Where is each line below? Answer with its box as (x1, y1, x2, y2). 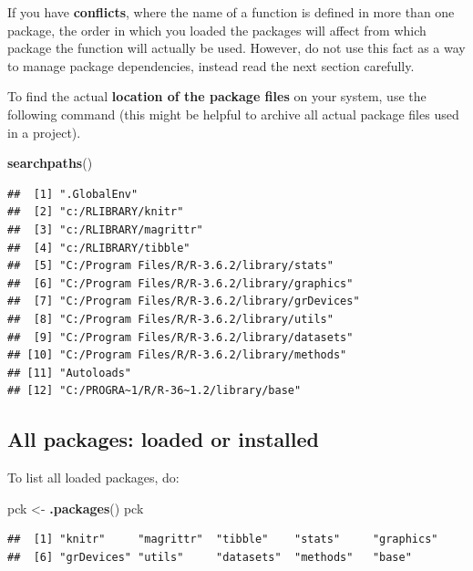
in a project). (7, 122, 81, 141)
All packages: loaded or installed (7, 425, 320, 453)
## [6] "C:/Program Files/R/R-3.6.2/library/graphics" (7, 276, 354, 290)
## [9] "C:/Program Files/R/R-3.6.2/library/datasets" (7, 330, 354, 344)
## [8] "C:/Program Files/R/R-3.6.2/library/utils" (7, 312, 334, 326)
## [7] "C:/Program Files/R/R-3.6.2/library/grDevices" (7, 295, 360, 308)
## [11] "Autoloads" (7, 366, 132, 379)
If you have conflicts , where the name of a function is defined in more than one (7, 3, 455, 21)
